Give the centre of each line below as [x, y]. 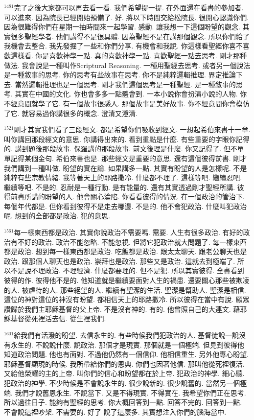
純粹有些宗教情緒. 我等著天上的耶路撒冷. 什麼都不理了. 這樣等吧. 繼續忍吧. [123, 177]
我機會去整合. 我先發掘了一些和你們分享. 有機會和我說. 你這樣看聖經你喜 [120, 46]
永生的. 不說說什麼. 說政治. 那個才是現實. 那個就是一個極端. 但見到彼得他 [127, 344]
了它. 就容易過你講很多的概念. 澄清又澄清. [71, 113]
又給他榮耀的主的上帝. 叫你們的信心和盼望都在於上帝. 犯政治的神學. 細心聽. [124, 373]
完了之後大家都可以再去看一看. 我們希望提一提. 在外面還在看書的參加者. [129, 7]
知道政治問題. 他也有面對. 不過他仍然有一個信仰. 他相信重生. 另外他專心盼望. [127, 354]
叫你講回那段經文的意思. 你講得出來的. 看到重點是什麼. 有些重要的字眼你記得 [127, 139]
